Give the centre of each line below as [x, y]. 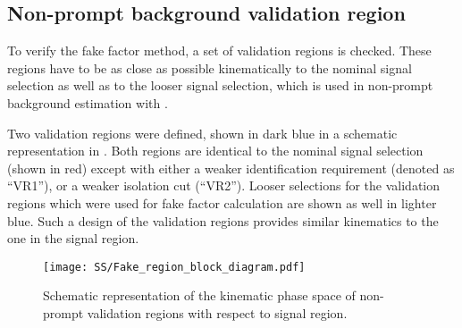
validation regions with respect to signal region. [217, 312]
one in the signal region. [73, 238]
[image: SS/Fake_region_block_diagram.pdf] [174, 267]
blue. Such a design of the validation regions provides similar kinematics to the [223, 220]
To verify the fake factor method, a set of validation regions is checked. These [219, 50]
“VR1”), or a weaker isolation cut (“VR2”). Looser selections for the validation [224, 185]
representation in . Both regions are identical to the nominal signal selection [215, 151]
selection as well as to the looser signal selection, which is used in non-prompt [220, 85]
